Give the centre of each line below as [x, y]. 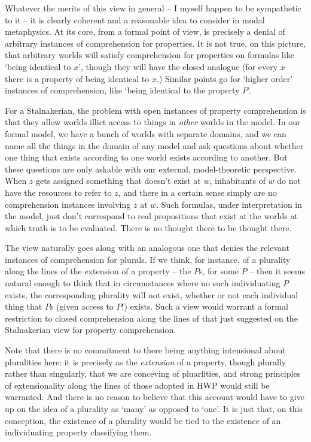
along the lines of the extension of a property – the [98, 271]
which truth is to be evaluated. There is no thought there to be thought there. [148, 227]
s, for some [219, 271]
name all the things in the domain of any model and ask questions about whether [154, 145]
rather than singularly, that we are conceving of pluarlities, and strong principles [153, 373]
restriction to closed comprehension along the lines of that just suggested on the [151, 318]
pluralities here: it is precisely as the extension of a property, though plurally [146, 361]
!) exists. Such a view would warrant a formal [205, 306]
